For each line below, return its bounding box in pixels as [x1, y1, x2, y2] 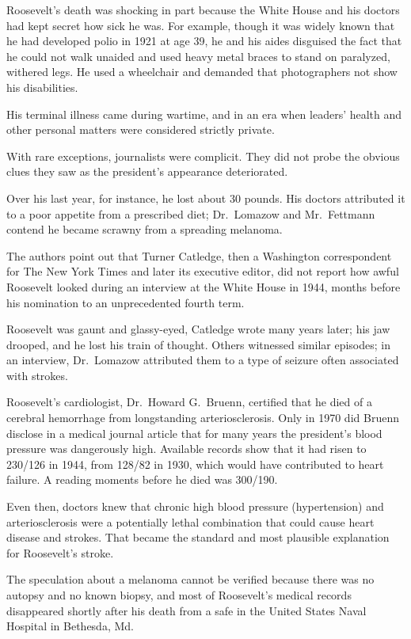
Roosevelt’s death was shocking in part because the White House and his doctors [6, 2, 400, 17]
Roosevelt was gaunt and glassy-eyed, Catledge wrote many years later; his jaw [6, 321, 390, 337]
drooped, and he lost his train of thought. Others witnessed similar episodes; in [6, 336, 390, 352]
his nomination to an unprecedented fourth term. [6, 294, 245, 310]
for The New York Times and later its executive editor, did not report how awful [6, 263, 399, 280]
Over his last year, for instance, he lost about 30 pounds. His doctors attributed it [6, 189, 405, 206]
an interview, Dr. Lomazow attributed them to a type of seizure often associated [6, 352, 399, 368]
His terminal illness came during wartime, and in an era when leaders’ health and [6, 105, 402, 122]
